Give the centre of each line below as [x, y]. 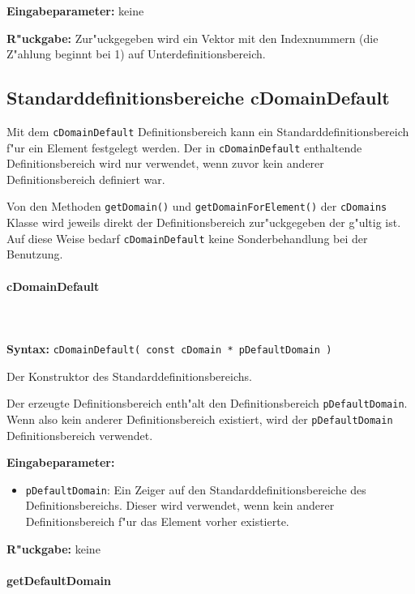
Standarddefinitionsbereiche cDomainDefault [198, 98]
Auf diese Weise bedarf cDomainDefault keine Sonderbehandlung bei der [187, 238]
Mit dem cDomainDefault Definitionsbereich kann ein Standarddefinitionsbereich [208, 131]
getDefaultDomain [59, 580]
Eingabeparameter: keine [75, 11]
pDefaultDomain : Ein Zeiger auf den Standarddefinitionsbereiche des [196, 489]
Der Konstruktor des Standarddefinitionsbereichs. [129, 376]
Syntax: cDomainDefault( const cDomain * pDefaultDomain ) [169, 348]
